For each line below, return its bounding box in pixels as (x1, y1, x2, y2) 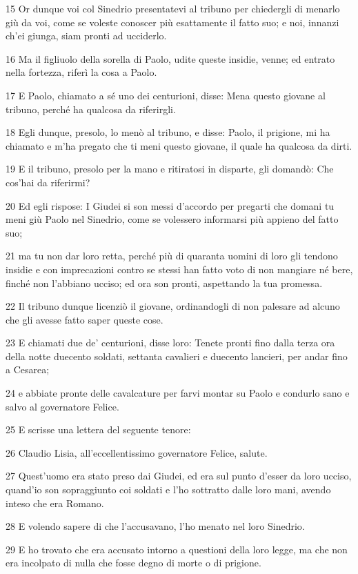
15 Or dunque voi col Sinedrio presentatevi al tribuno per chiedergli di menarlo (6, 1, 340, 15)
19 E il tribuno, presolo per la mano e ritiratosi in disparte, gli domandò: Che (6, 161, 334, 176)
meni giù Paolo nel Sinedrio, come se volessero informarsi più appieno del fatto (6, 212, 339, 226)
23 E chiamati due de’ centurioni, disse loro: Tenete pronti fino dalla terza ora (6, 335, 335, 350)
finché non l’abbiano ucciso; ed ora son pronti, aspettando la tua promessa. (6, 275, 323, 290)
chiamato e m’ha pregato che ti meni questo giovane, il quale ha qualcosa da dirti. (6, 138, 352, 152)
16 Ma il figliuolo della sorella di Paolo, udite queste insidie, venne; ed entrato (6, 51, 335, 66)
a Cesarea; (6, 362, 50, 377)
